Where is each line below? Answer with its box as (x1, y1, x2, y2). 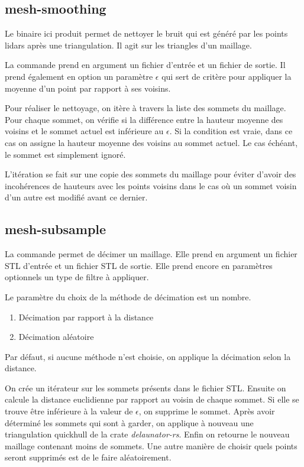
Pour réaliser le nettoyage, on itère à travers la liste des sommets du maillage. (5, 102, 286, 114)
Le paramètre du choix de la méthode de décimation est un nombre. (5, 290, 251, 303)
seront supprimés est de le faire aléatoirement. (5, 451, 172, 463)
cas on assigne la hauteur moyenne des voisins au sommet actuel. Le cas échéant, (5, 136, 298, 148)
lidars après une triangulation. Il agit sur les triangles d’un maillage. (5, 38, 252, 51)
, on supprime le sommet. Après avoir (138, 405, 275, 417)
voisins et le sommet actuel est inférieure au (5, 125, 164, 137)
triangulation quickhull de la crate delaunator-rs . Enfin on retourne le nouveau (5, 428, 290, 440)
